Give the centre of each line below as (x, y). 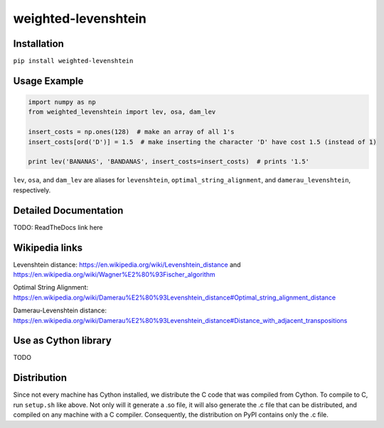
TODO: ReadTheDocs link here (58, 227)
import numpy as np (62, 102)
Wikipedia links (48, 247)
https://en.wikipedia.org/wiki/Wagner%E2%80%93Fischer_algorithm (114, 274)
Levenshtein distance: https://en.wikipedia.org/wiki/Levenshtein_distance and (127, 264)
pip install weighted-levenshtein (73, 61)
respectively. (32, 190)
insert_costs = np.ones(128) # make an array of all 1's (131, 132)
